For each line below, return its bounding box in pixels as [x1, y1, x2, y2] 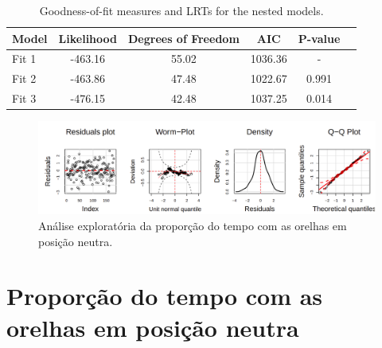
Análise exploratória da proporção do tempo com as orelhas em [38, 217, 347, 233]
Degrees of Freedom [127, 29, 240, 46]
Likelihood [58, 29, 117, 46]
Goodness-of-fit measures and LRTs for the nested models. [39, 2, 324, 18]
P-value [298, 29, 341, 46]
